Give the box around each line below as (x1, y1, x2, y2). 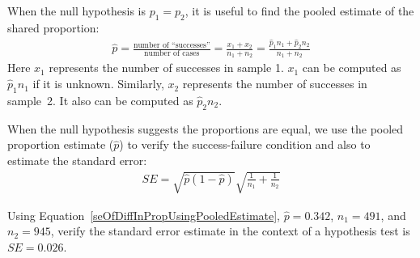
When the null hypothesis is (7, 2, 146, 19)
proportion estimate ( (7, 136, 114, 153)
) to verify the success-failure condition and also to (119, 136, 371, 153)
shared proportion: (7, 19, 100, 36)
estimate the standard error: (7, 151, 147, 168)
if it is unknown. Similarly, (32, 75, 164, 92)
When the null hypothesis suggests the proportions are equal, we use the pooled (7, 120, 404, 137)
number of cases (144, 49, 200, 58)
